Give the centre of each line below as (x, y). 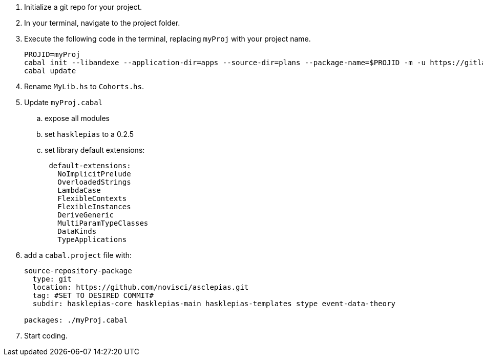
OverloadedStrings (94, 182)
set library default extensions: (95, 150)
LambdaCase (79, 190)
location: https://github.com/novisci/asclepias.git (141, 287)
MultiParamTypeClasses (103, 223)
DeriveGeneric (86, 215)
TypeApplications (92, 239)
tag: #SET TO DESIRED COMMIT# (93, 295)
